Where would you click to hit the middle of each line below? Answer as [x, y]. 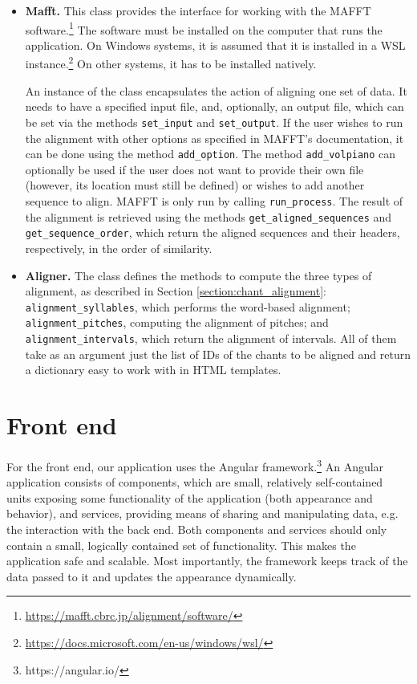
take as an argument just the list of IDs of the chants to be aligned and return [218, 354]
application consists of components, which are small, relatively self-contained [195, 482]
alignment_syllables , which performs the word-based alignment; [188, 306]
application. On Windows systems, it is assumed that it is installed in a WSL [215, 45]
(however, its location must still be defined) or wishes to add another [195, 185]
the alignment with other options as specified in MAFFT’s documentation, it [215, 138]
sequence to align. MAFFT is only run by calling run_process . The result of [214, 200]
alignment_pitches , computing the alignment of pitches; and [177, 322]
